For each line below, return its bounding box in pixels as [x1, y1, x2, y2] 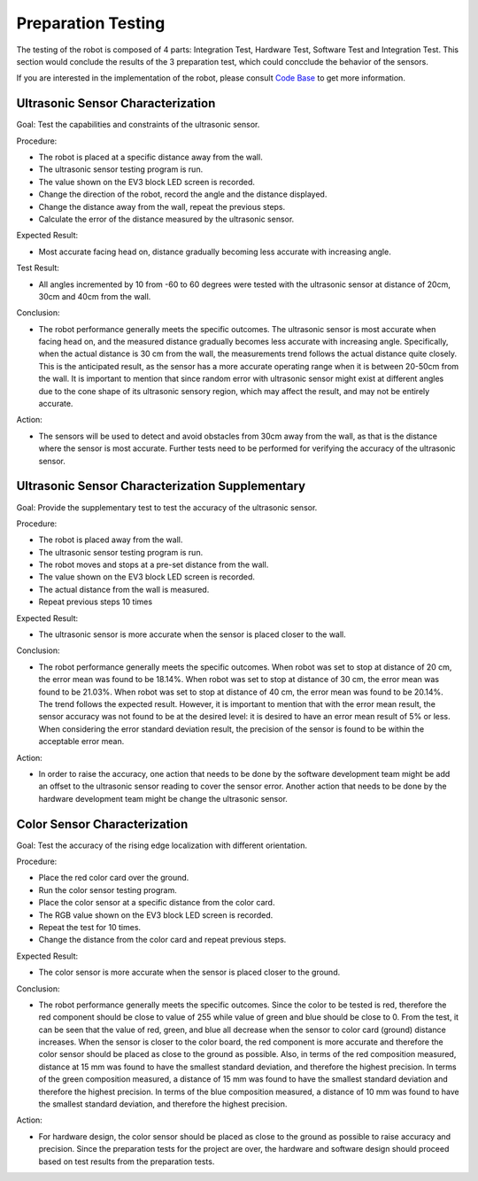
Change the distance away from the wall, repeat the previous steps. [38, 201, 286, 212]
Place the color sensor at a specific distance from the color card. [38, 897, 275, 908]
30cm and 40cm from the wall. [38, 291, 151, 301]
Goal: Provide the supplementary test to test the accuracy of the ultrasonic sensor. [16, 501, 318, 513]
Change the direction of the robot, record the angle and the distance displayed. [38, 189, 328, 199]
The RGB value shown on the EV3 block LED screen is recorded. [38, 909, 274, 921]
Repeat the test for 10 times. [38, 921, 142, 932]
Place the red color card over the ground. [38, 873, 189, 883]
